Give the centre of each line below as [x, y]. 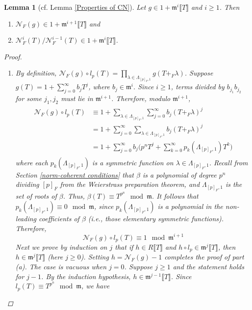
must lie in [77, 98]
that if [124, 247]
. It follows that [175, 195]
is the [234, 184]
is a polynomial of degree [179, 174]
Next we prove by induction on [61, 247]
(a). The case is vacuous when [61, 267]
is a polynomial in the [190, 206]
